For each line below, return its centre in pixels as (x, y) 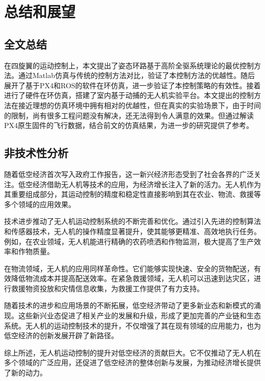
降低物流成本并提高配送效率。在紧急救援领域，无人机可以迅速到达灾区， (132, 278)
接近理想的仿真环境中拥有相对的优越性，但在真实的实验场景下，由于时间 (139, 105)
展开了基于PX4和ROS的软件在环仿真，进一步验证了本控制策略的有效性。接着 (132, 85)
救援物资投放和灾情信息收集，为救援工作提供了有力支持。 (107, 288)
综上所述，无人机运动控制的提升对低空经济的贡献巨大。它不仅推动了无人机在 (132, 352)
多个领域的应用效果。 (40, 204)
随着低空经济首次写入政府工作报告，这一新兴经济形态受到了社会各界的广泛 (129, 174)
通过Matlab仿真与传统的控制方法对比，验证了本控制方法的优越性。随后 (136, 75)
